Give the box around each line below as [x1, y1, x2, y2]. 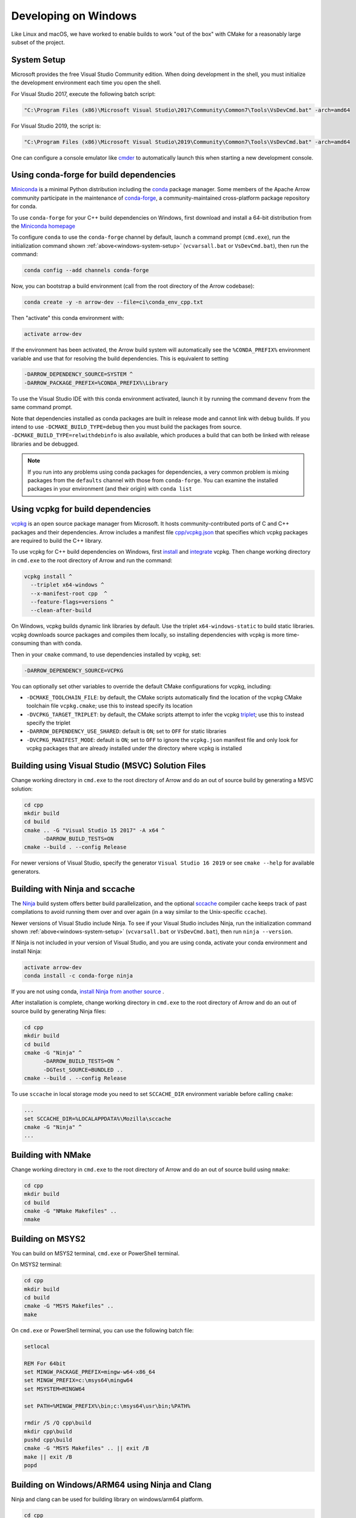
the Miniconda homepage [11, 222, 76, 230]
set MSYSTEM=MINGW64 [24, 1385, 85, 1392]
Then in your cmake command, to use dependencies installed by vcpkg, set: [11, 650, 201, 658]
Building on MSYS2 [11, 1233, 86, 1244]
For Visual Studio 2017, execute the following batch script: [11, 90, 156, 97]
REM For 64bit [24, 1360, 66, 1367]
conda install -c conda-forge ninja [24, 972, 133, 979]
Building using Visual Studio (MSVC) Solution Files [11, 761, 206, 771]
